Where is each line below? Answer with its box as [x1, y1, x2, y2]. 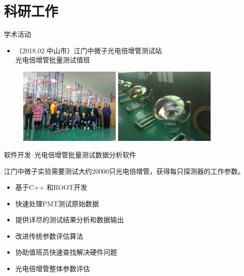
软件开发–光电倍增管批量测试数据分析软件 [4, 149, 136, 159]
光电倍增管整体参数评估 [15, 263, 90, 274]
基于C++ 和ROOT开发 [15, 182, 88, 192]
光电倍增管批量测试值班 [15, 55, 90, 65]
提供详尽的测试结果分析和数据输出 [15, 215, 124, 225]
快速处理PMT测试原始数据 [15, 198, 99, 208]
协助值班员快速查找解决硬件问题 [15, 247, 117, 257]
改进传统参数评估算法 [15, 230, 83, 241]
